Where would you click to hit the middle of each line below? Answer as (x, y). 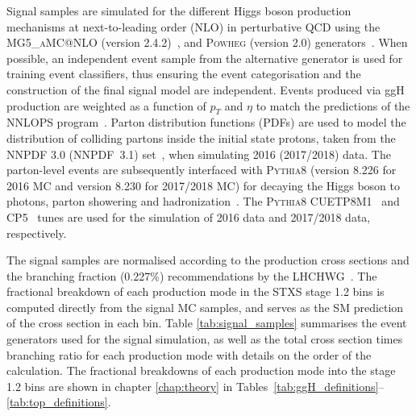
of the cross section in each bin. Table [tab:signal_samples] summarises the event (207, 323)
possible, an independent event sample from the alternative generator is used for (205, 58)
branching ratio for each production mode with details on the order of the (189, 354)
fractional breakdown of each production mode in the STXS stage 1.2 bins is (196, 291)
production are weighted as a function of (106, 105)
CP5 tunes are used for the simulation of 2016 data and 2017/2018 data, (189, 216)
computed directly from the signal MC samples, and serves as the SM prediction (205, 307)
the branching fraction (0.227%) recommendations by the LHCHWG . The (192, 275)
